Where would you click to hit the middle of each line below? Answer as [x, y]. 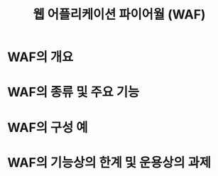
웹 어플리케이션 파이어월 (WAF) [119, 15]
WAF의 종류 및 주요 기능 [73, 92]
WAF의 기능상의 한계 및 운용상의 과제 [109, 162]
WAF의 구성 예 [48, 127]
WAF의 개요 [40, 57]
